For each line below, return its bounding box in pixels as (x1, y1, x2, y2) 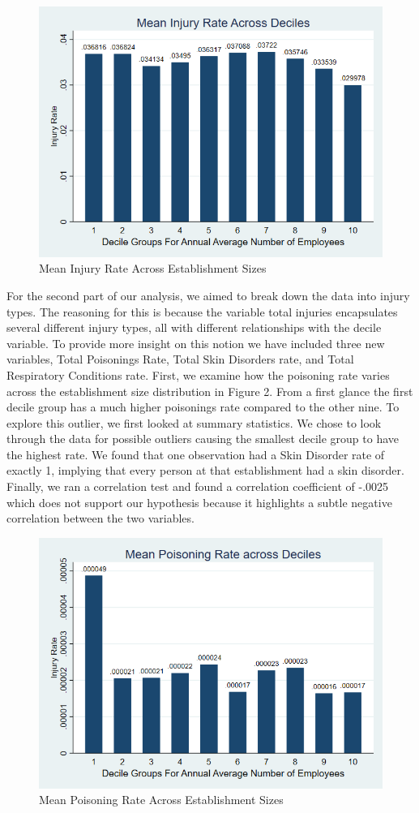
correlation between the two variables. (6, 510, 195, 527)
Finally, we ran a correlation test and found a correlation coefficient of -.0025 (6, 478, 389, 495)
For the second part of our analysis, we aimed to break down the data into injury (6, 286, 410, 303)
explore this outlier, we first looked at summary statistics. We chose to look (6, 414, 382, 431)
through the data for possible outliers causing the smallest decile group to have (6, 430, 400, 447)
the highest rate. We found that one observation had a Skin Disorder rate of (6, 445, 385, 462)
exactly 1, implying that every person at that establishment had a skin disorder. (6, 462, 404, 479)
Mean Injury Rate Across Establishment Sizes (39, 260, 267, 277)
